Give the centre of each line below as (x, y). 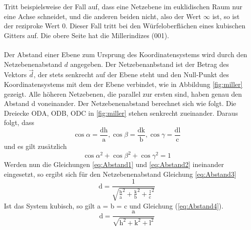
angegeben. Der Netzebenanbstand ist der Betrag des (149, 64)
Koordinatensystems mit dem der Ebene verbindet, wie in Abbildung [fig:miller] (123, 84)
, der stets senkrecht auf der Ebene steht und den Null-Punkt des (131, 74)
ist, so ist (226, 16)
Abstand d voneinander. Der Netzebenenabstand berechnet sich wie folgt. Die (120, 103)
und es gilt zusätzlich (35, 146)
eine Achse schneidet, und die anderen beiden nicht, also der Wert (103, 16)
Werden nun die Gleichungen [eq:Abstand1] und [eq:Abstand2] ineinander (114, 164)
